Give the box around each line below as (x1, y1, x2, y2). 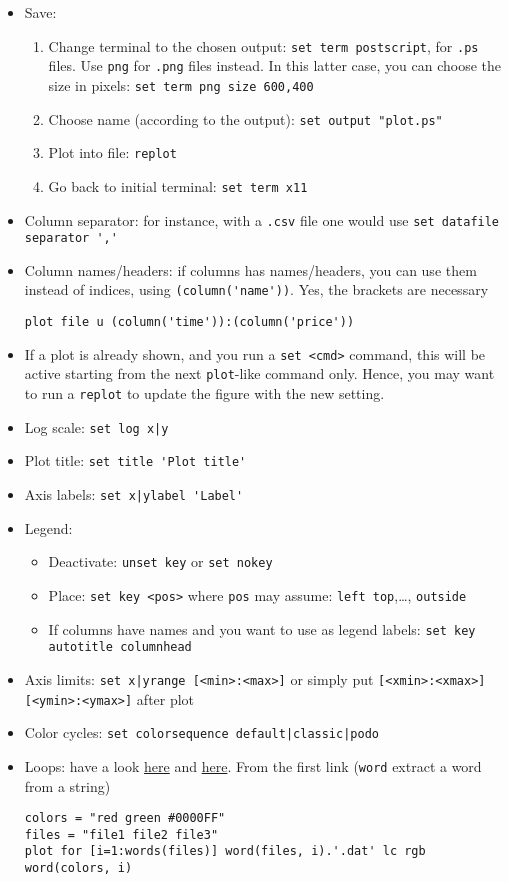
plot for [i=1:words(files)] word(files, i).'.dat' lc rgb (24, 844, 426, 859)
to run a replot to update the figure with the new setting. (24, 383, 385, 404)
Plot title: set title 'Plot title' (24, 450, 247, 471)
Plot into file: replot (48, 142, 177, 163)
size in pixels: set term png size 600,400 (48, 74, 314, 95)
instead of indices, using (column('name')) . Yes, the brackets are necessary (24, 279, 489, 300)
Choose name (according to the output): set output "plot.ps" (48, 108, 443, 129)
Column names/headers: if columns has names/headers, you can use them (24, 259, 477, 280)
